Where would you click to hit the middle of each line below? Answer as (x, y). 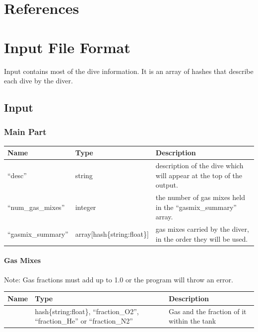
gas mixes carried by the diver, (202, 229)
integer (86, 207)
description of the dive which (199, 166)
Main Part (25, 132)
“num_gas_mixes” (36, 207)
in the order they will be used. (202, 238)
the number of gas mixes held (200, 197)
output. (167, 185)
